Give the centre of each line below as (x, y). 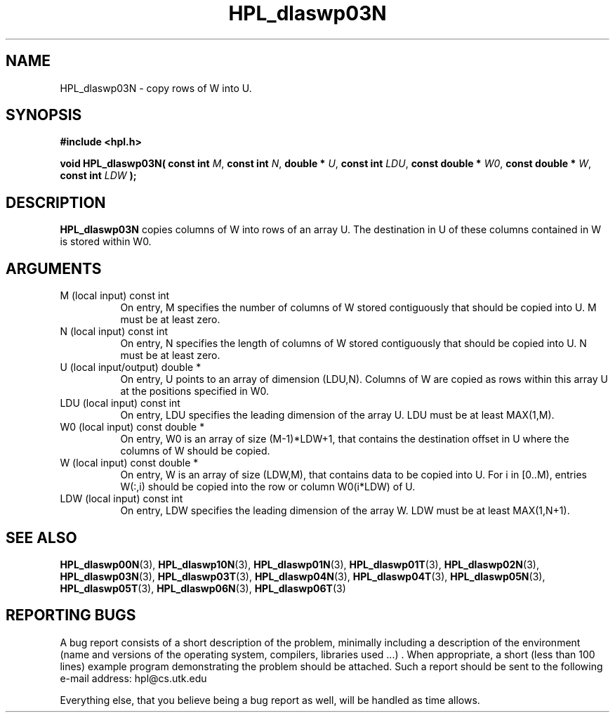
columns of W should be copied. (195, 451)
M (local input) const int (115, 296)
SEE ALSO (41, 537)
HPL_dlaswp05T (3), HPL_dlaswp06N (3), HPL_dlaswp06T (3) (203, 588)
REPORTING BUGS (71, 615)
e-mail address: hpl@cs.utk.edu (133, 678)
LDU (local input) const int (120, 403)
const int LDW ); (98, 176)
